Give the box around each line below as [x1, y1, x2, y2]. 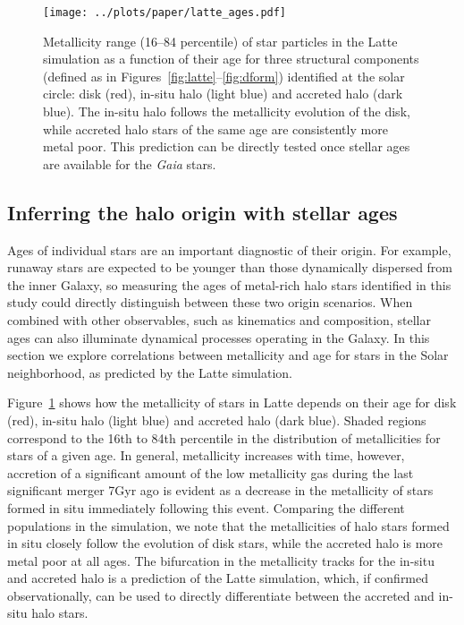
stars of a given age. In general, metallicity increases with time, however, [7, 446, 405, 465]
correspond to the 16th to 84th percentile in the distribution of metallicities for [7, 428, 441, 447]
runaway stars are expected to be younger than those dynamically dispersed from [7, 258, 453, 277]
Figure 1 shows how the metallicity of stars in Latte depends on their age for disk [7, 393, 457, 412]
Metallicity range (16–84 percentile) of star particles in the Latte [43, 31, 398, 50]
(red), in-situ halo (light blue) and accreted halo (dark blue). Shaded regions [7, 410, 426, 429]
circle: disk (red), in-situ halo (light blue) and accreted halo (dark [43, 84, 403, 103]
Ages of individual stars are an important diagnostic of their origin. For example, [7, 240, 451, 259]
